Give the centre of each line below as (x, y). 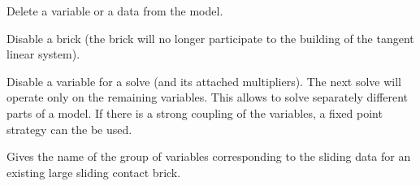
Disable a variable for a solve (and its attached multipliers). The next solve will (204, 81)
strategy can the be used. (69, 129)
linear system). (43, 54)
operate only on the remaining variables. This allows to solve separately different (208, 97)
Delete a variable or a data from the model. (115, 11)
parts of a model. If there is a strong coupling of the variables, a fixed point (195, 112)
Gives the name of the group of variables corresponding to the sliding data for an (209, 156)
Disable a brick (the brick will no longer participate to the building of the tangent (210, 38)
